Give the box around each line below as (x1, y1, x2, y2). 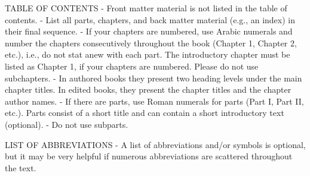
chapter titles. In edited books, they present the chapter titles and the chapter (5, 83, 291, 96)
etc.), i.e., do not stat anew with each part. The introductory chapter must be (5, 48, 290, 61)
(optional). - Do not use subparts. (5, 118, 128, 130)
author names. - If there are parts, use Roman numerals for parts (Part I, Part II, (5, 95, 304, 107)
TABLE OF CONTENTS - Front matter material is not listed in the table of (5, 2, 287, 14)
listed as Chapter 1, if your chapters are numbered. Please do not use (5, 59, 259, 72)
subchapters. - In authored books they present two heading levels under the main (5, 71, 302, 84)
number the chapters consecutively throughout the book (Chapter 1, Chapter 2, (5, 36, 297, 49)
